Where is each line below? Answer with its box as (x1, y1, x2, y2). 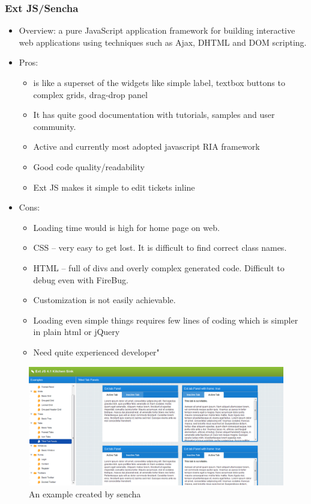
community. (33, 120, 76, 132)
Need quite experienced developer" (33, 345, 160, 358)
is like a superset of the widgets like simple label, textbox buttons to (33, 76, 285, 88)
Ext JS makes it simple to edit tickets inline (33, 180, 195, 193)
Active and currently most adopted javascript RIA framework (33, 140, 260, 153)
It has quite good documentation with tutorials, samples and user (33, 108, 275, 121)
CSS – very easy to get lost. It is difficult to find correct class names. (33, 241, 287, 254)
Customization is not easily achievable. (33, 293, 176, 306)
